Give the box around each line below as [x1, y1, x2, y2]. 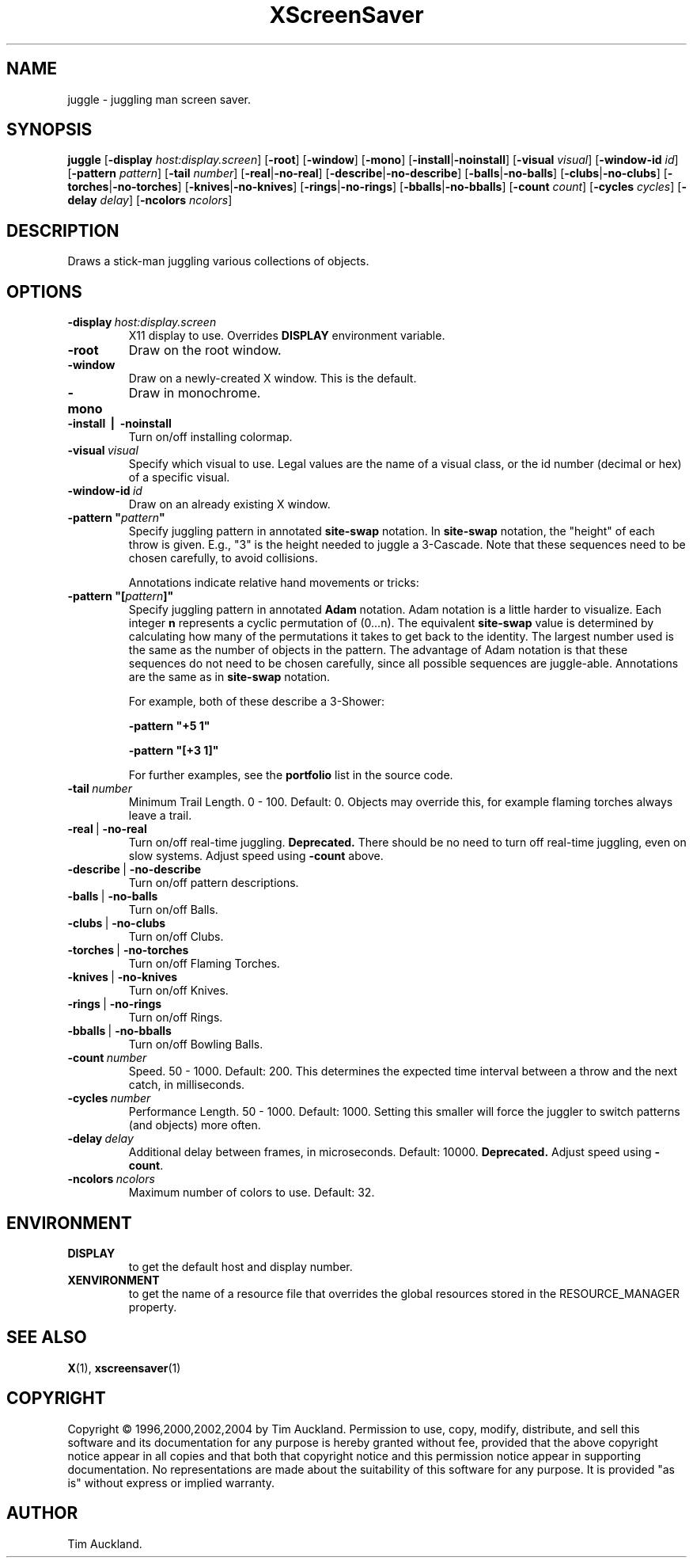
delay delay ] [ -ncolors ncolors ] [67, 193, 233, 207]
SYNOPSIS [6, 120, 93, 140]
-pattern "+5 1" [128, 719, 210, 733]
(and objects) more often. [128, 1118, 261, 1132]
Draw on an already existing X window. [128, 497, 331, 512]
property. [128, 1300, 177, 1314]
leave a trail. [128, 809, 192, 823]
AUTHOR [6, 1503, 78, 1524]
